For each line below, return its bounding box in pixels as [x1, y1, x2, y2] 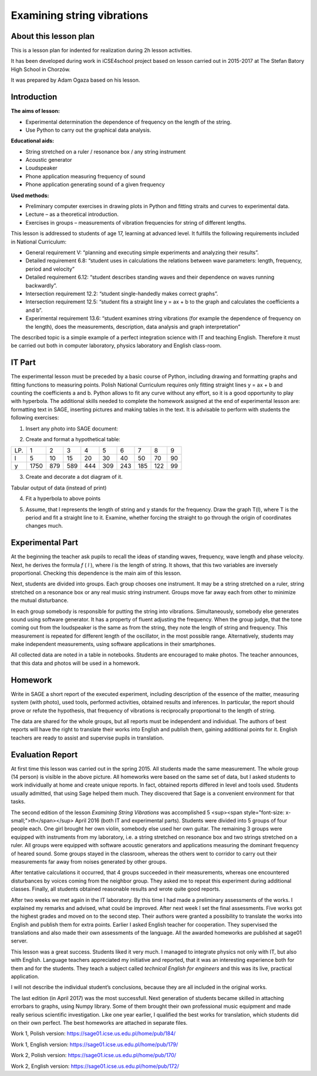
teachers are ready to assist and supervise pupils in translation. [11, 734, 164, 741]
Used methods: [11, 192, 49, 199]
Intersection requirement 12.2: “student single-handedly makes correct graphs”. [25, 290, 218, 297]
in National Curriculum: [11, 238, 67, 245]
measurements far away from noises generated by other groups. [11, 858, 167, 865]
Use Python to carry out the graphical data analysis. [25, 126, 151, 134]
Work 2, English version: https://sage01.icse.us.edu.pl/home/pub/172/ [11, 1062, 179, 1070]
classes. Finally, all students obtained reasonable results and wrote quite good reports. [11, 885, 221, 892]
